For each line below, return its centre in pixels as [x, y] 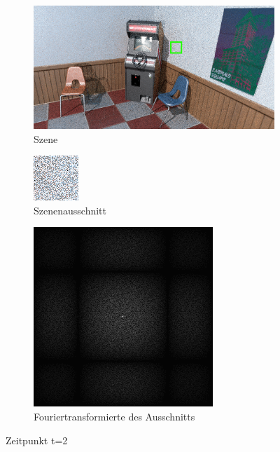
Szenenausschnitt [70, 210]
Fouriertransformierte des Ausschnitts [114, 416]
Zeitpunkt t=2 [37, 440]
